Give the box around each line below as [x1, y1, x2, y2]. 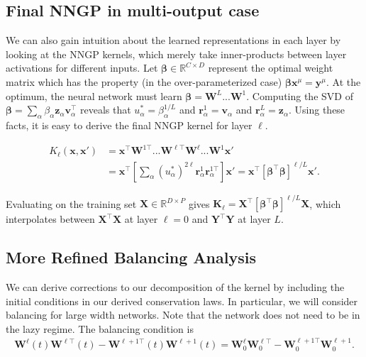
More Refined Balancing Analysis [6, 246, 256, 268]
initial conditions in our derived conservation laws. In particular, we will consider [6, 293, 358, 308]
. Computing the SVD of [246, 88, 353, 103]
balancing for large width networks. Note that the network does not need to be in [6, 307, 360, 322]
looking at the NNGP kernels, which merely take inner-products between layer [6, 46, 347, 61]
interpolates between [6, 212, 95, 226]
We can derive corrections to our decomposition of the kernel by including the [6, 279, 345, 294]
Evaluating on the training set [6, 196, 137, 211]
